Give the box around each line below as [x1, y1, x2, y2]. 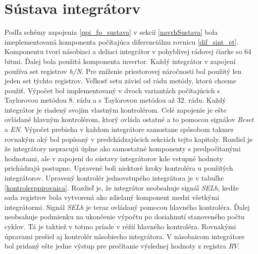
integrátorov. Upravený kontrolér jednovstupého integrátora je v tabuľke [4, 173, 224, 183]
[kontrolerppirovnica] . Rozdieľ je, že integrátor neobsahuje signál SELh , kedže [4, 182, 239, 192]
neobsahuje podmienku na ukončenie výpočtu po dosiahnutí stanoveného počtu [4, 211, 245, 222]
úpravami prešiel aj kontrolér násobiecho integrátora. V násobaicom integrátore [4, 231, 245, 241]
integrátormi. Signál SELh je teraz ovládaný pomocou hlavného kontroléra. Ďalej [4, 201, 250, 212]
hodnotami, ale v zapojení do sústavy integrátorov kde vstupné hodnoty [4, 153, 223, 163]
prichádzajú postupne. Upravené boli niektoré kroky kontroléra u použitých [4, 163, 233, 173]
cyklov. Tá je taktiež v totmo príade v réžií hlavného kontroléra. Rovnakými [4, 221, 236, 231]
